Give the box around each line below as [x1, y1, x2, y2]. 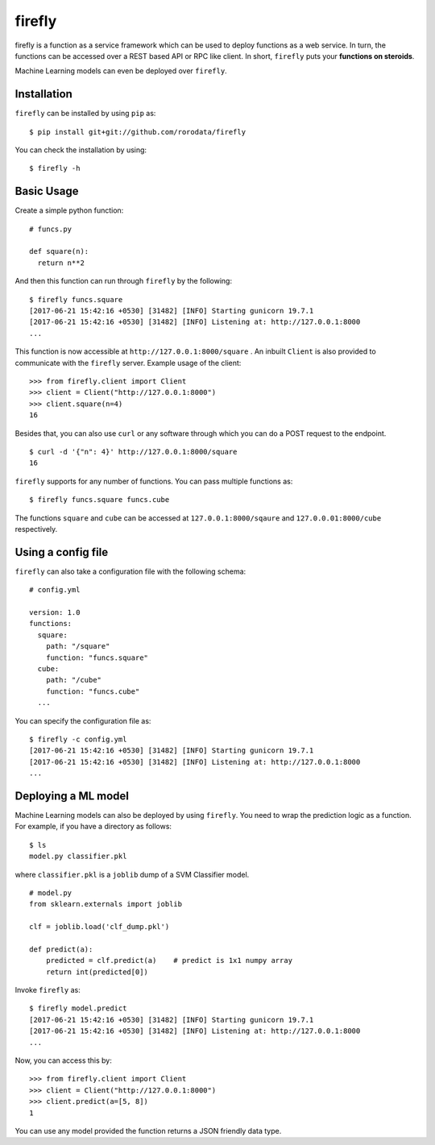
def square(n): [29, 247, 89, 256]
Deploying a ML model [14, 789, 129, 803]
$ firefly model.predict [29, 1004, 127, 1013]
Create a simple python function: [14, 205, 124, 215]
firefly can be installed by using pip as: [14, 109, 156, 118]
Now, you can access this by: [14, 1056, 113, 1065]
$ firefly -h [29, 164, 81, 173]
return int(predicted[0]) [45, 967, 149, 977]
